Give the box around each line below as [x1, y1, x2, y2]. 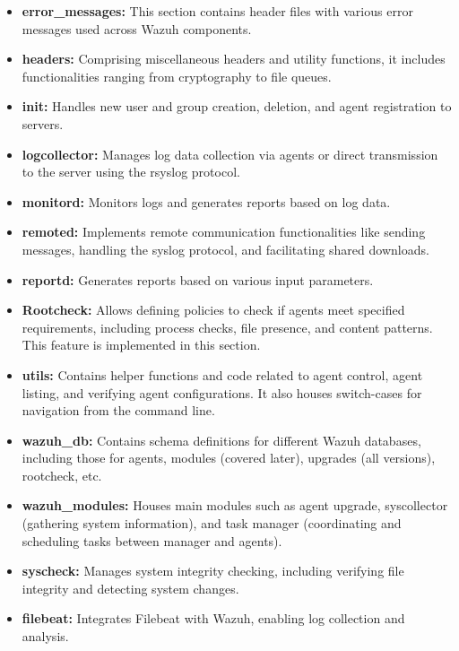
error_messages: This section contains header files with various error [22, 2, 413, 20]
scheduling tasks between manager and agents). [22, 531, 282, 550]
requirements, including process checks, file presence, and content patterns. [22, 317, 433, 336]
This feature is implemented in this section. [22, 335, 261, 354]
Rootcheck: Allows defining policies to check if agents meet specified [22, 300, 405, 319]
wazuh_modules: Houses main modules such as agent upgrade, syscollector [22, 496, 448, 515]
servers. [22, 114, 64, 133]
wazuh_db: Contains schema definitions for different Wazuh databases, [22, 430, 421, 449]
